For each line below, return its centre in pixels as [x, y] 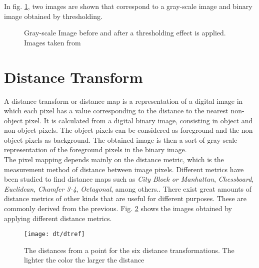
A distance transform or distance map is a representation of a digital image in [123, 101]
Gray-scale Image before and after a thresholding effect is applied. [125, 33]
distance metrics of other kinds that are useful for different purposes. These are [125, 198]
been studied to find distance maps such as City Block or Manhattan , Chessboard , [129, 179]
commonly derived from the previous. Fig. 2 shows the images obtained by [118, 208]
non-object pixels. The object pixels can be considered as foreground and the [122, 130]
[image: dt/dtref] [54, 234]
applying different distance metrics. [58, 218]
